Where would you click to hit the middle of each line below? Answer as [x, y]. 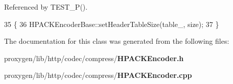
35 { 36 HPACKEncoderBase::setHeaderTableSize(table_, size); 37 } [112, 24]
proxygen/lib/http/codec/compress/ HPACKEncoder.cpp [98, 75]
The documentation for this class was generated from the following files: [117, 41]
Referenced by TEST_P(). [46, 7]
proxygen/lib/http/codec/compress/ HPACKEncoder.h [94, 58]
